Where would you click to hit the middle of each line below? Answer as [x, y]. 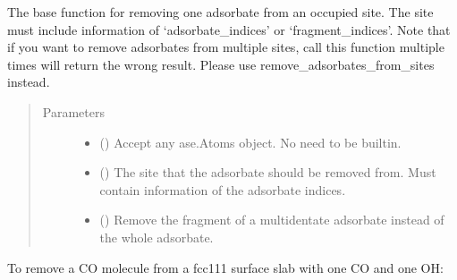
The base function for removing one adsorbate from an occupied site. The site [220, 12]
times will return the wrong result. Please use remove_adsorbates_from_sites [221, 64]
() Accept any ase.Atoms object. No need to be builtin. [250, 142]
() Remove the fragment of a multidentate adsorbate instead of [272, 220]
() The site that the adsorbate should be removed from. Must [268, 172]
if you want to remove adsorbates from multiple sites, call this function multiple [226, 47]
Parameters [73, 111]
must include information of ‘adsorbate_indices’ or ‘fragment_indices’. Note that [229, 29]
